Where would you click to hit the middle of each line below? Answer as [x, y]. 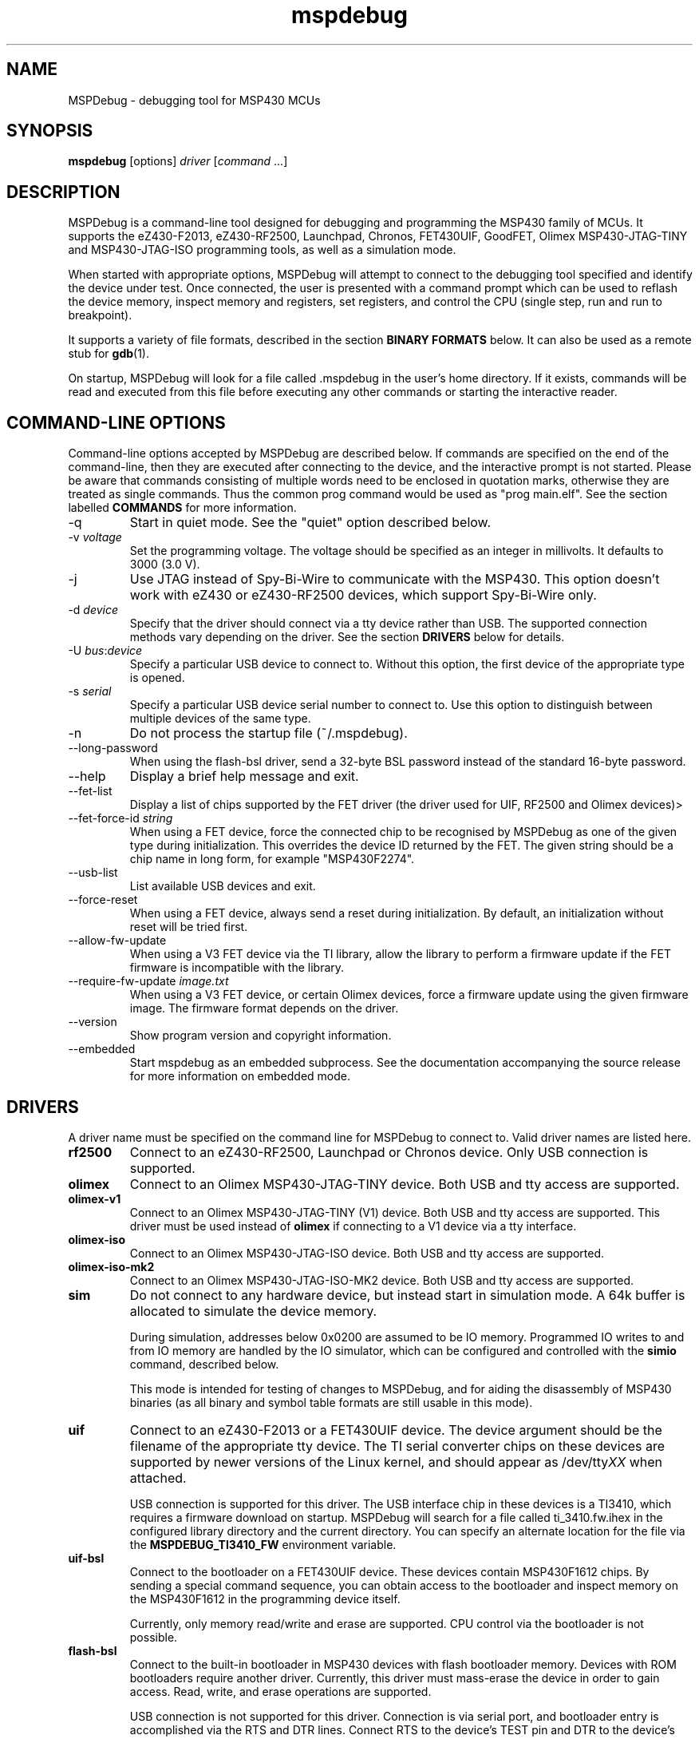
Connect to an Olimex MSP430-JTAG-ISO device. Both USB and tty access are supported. [367, 1253]
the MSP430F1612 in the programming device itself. [265, 1598]
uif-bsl [86, 1558]
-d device [93, 610]
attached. [158, 1478]
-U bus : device [105, 651]
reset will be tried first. [189, 927]
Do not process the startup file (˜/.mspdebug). [269, 733]
